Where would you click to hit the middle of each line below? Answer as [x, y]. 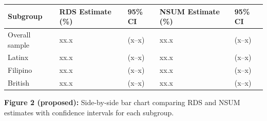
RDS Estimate [85, 11]
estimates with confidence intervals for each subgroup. [89, 112]
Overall [19, 34]
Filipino [20, 70]
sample [19, 44]
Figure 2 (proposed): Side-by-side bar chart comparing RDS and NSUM [122, 102]
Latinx [18, 57]
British [18, 83]
